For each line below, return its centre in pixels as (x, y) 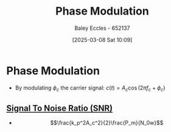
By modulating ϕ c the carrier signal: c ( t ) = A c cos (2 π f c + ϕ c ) (90, 88)
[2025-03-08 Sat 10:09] (102, 40)
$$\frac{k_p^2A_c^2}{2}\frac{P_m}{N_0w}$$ (107, 123)
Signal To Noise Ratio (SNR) (60, 108)
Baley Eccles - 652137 (102, 28)
